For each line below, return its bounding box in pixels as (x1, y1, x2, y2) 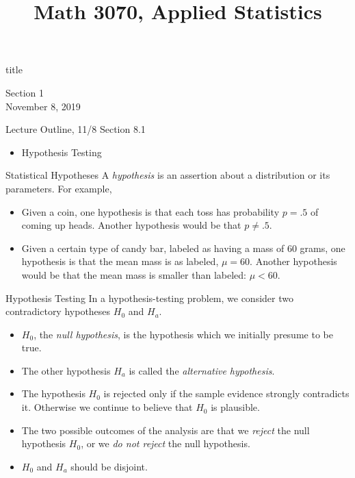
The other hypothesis (21, 363, 111, 377)
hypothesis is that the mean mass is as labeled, (21, 254, 219, 268)
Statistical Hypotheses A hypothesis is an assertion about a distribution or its (5, 168, 330, 182)
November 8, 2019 (5, 99, 81, 113)
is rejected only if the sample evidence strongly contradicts (103, 386, 350, 401)
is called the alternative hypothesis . (129, 363, 275, 377)
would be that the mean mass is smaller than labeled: (21, 267, 246, 281)
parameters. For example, (5, 181, 112, 195)
